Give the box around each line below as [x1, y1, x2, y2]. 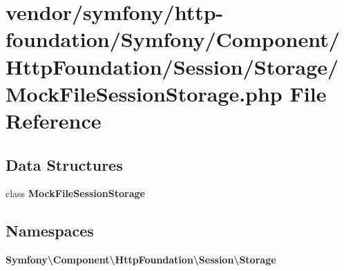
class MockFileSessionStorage [6, 186, 145, 200]
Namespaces [6, 220, 94, 241]
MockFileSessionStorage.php [6, 79, 283, 107]
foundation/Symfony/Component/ [6, 25, 340, 53]
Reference [6, 106, 102, 134]
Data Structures [6, 153, 123, 175]
